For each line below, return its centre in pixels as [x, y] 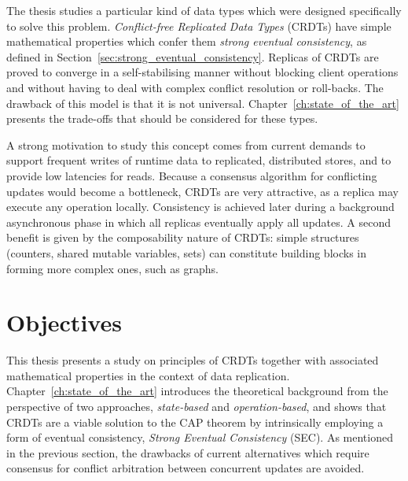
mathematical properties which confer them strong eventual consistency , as [187, 41]
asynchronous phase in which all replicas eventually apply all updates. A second [199, 222]
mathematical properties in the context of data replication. [148, 375]
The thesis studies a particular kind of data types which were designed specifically [204, 10]
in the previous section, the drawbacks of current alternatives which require [188, 452]
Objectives [64, 322]
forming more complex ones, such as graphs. [112, 268]
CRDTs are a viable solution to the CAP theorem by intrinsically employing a [195, 422]
